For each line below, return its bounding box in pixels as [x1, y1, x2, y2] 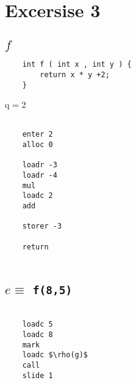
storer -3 [22, 222, 62, 231]
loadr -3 [22, 161, 57, 170]
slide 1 [22, 371, 53, 380]
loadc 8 [22, 330, 53, 339]
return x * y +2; [40, 70, 110, 79]
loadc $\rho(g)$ [22, 351, 88, 360]
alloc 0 [22, 140, 53, 150]
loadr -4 [22, 171, 57, 180]
